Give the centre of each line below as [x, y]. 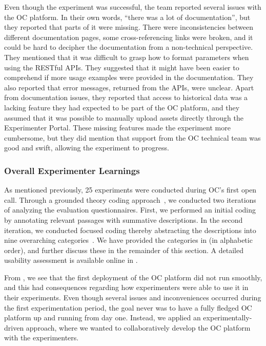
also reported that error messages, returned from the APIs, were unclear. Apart [129, 87]
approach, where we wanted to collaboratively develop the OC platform [138, 327]
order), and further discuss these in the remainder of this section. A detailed [124, 250]
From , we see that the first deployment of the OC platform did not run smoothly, [133, 277]
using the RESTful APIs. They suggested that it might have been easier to [122, 67]
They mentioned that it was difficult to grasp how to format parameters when [127, 57]
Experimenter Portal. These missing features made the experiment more [117, 128]
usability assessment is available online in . [71, 260]
